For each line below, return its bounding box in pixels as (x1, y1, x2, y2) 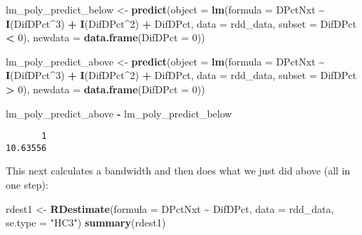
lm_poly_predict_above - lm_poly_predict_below (6, 105, 232, 120)
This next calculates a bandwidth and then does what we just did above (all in (6, 163, 351, 178)
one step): (6, 177, 48, 192)
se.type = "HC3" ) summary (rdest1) (6, 215, 166, 230)
